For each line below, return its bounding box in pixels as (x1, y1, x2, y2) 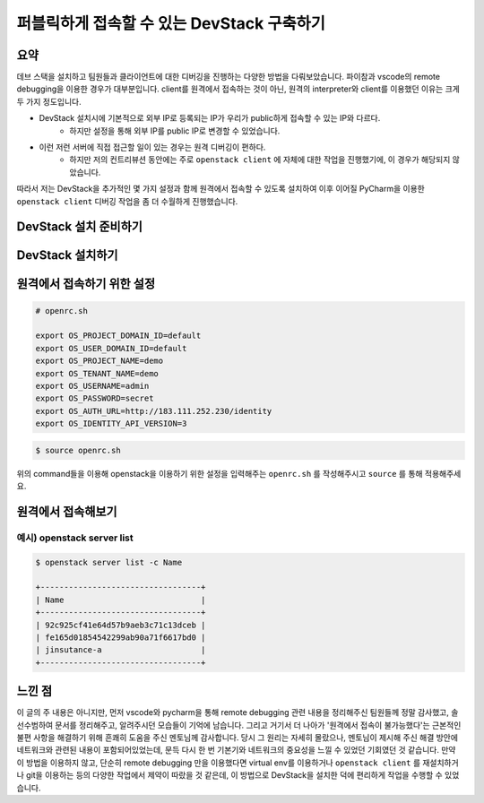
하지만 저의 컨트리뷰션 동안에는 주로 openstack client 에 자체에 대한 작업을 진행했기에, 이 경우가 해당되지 (69, 154, 451, 165)
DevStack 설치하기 (16, 247, 118, 263)
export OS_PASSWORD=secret (35, 393, 154, 403)
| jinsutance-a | (35, 645, 206, 655)
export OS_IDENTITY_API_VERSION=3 (35, 419, 187, 429)
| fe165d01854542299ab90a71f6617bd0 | (35, 632, 206, 643)
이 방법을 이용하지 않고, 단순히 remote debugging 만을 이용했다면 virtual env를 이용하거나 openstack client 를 (16, 757, 421, 768)
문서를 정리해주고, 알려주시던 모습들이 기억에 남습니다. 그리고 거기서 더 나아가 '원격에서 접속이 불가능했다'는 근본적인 (55, 720, 462, 730)
